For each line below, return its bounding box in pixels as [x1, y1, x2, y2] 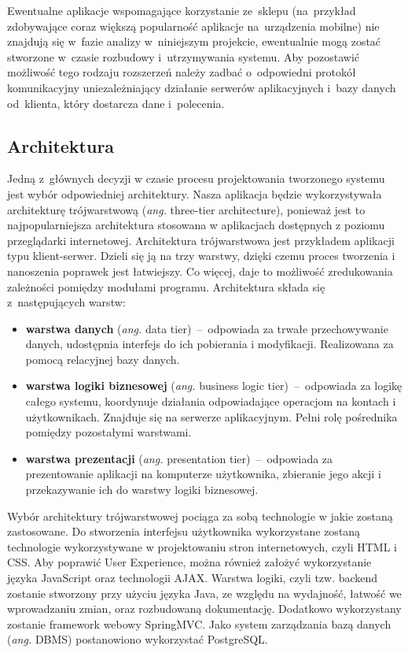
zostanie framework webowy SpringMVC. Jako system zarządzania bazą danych [7, 615, 391, 632]
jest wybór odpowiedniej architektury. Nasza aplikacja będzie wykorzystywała [7, 185, 382, 202]
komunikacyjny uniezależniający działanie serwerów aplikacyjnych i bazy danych [7, 79, 396, 95]
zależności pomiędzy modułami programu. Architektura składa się [7, 278, 325, 295]
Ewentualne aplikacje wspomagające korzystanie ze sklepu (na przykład [7, 2, 356, 18]
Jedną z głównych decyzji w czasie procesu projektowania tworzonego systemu [7, 170, 385, 187]
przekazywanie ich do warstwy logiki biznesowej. [25, 481, 259, 498]
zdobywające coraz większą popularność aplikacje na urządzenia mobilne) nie [7, 17, 380, 34]
